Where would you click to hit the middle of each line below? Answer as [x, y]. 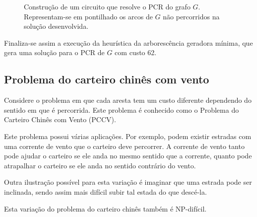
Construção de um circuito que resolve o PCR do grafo [107, 6]
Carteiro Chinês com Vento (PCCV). [60, 119]
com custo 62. [136, 52]
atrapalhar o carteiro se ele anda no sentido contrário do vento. [100, 165]
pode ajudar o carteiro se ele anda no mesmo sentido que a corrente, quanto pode [128, 156]
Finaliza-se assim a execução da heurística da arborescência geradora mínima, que [128, 42]
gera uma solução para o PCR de [54, 52]
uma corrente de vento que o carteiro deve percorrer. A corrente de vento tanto [124, 146]
